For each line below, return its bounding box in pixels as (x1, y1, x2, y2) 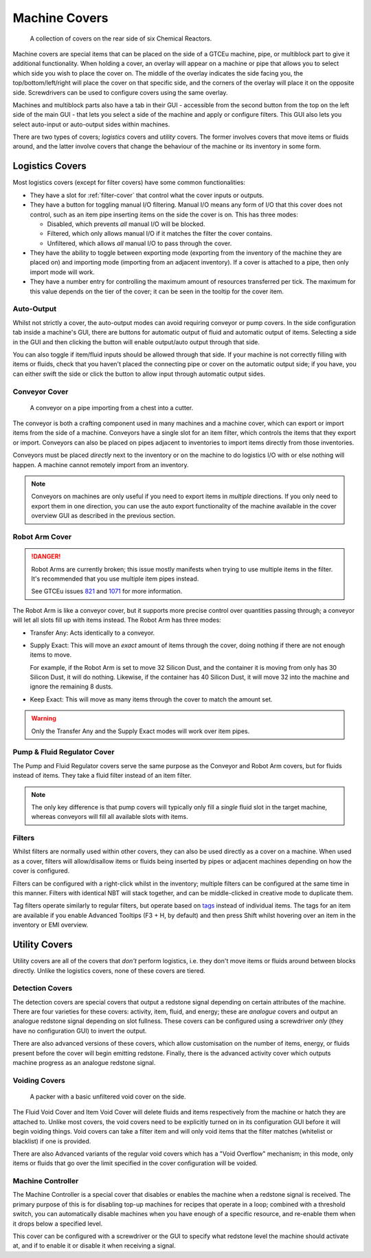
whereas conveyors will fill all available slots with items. (31, 813, 188, 821)
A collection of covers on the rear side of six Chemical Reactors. (30, 34, 212, 43)
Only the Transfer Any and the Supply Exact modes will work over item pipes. (31, 727, 250, 735)
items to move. (30, 651, 72, 659)
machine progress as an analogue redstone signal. (12, 1059, 156, 1066)
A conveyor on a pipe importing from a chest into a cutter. (30, 403, 194, 412)
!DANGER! (31, 552, 61, 561)
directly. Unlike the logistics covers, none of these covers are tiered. (12, 966, 205, 975)
